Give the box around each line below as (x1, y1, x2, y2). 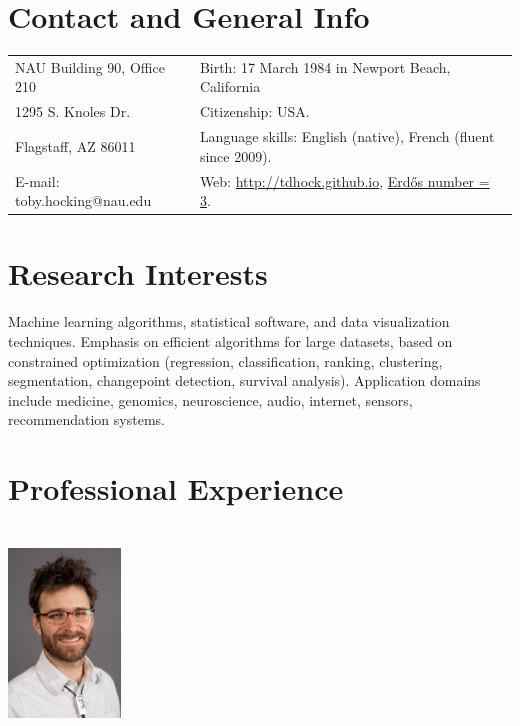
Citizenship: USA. (199, 101, 310, 122)
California (199, 76, 261, 97)
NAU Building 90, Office (15, 56, 165, 77)
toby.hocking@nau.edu (15, 190, 152, 211)
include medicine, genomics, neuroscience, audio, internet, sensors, (8, 389, 413, 410)
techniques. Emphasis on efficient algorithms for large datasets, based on (8, 331, 453, 351)
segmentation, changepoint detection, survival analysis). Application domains (8, 370, 481, 391)
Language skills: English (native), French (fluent (199, 126, 495, 147)
